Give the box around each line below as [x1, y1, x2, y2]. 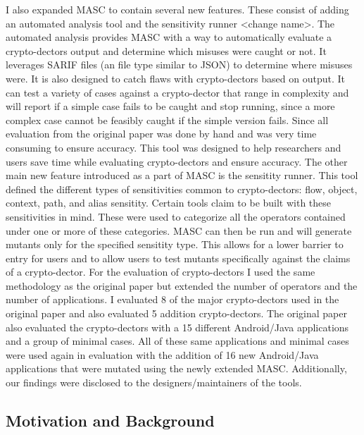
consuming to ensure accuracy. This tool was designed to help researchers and [6, 140, 341, 154]
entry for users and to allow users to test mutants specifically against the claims [6, 250, 351, 265]
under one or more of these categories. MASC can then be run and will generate [6, 223, 352, 238]
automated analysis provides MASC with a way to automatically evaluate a [6, 30, 332, 44]
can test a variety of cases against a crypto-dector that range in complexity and [6, 85, 349, 99]
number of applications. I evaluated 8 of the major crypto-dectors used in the [6, 292, 339, 307]
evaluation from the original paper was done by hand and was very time [6, 126, 317, 141]
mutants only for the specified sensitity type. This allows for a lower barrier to [6, 237, 344, 252]
